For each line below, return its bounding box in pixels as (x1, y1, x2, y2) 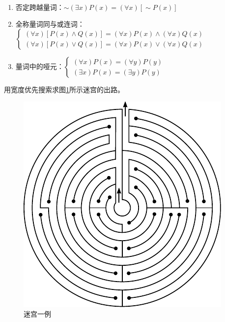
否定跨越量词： (15, 2, 64, 12)
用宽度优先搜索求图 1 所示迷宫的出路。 (4, 84, 124, 95)
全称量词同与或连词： (15, 18, 84, 29)
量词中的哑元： (15, 61, 64, 72)
